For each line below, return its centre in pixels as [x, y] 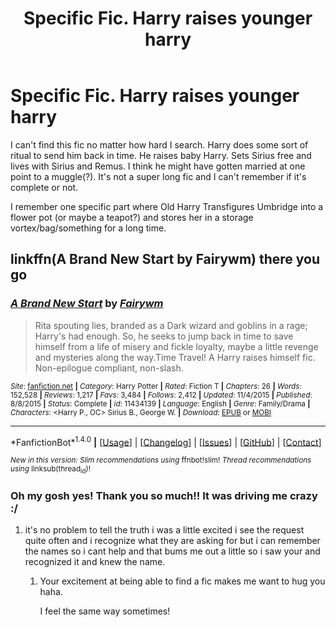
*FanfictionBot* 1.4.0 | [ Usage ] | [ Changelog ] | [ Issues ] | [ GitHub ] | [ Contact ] [166, 441]
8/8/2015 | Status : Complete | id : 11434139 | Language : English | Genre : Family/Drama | [160, 403]
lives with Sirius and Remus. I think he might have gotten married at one [158, 166]
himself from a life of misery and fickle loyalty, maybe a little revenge [176, 346]
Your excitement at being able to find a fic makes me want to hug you [182, 581]
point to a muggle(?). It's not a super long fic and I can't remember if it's [158, 176]
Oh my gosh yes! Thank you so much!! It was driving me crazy [164, 495]
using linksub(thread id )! [50, 470]
